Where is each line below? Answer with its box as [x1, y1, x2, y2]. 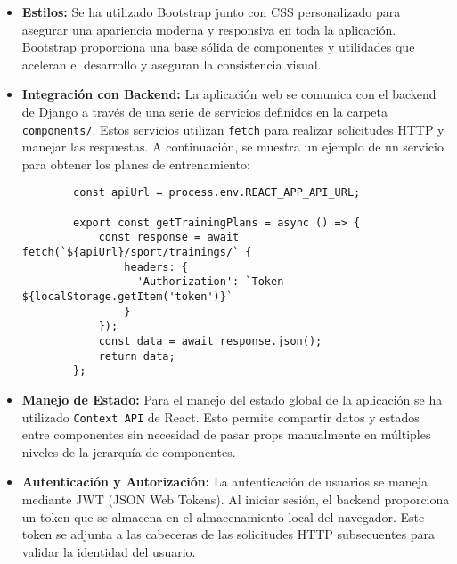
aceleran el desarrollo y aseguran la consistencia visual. [21, 54, 322, 73]
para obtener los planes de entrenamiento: [21, 154, 250, 173]
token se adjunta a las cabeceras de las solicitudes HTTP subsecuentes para [21, 525, 436, 544]
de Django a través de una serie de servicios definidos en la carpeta [21, 102, 388, 120]
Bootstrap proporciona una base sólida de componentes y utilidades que [21, 37, 415, 56]
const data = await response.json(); [98, 334, 322, 347]
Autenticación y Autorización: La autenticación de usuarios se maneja [21, 472, 428, 491]
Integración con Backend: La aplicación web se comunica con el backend [21, 85, 437, 103]
